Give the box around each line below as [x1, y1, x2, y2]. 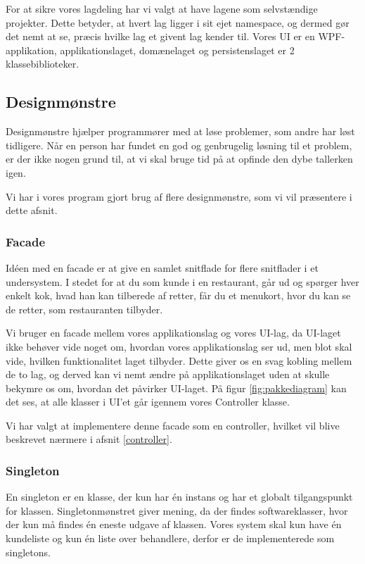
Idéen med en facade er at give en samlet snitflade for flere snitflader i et [6, 260, 319, 275]
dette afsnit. [6, 203, 58, 218]
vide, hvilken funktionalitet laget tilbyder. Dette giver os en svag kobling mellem [6, 353, 352, 368]
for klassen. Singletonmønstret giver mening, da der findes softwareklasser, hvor [6, 503, 348, 518]
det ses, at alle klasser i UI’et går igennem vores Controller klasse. [6, 394, 290, 409]
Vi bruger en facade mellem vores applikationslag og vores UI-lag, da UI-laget [6, 325, 341, 340]
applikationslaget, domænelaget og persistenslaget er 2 [60, 42, 295, 57]
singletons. [6, 544, 51, 559]
